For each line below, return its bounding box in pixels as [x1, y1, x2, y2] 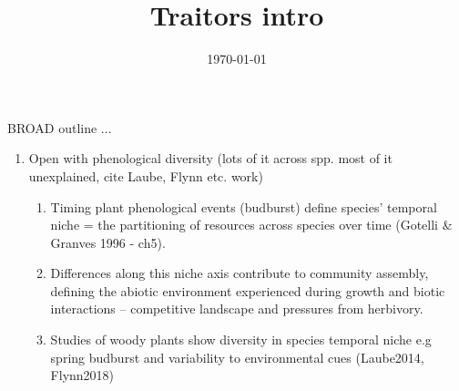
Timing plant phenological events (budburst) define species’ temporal [50, 197, 437, 216]
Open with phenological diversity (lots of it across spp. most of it [28, 149, 393, 168]
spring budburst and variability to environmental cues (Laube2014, [50, 347, 424, 366]
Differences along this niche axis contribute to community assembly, [50, 263, 429, 283]
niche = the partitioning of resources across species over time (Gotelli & [50, 215, 453, 234]
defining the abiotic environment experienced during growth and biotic [50, 281, 445, 300]
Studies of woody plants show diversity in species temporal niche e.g [50, 330, 432, 349]
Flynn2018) [50, 365, 115, 385]
